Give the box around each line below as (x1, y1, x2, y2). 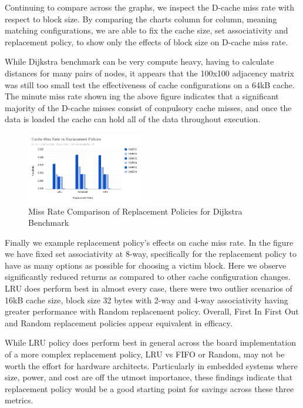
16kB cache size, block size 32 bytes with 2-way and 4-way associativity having (5, 293, 288, 306)
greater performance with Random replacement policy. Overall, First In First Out (5, 305, 299, 317)
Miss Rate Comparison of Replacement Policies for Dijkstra (28, 205, 243, 217)
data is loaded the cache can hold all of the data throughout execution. (5, 113, 261, 125)
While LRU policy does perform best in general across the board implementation (5, 336, 296, 349)
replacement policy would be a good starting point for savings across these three (5, 382, 294, 394)
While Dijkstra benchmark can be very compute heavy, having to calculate (5, 55, 274, 68)
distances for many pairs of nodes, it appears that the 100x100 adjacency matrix (5, 66, 294, 79)
